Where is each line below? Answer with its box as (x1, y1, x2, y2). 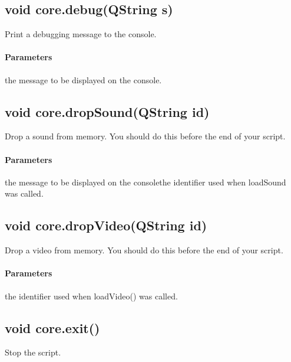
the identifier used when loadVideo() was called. (5, 289, 178, 302)
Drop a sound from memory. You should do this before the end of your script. (5, 130, 286, 142)
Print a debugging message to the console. (5, 28, 157, 40)
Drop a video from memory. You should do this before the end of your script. (5, 244, 283, 256)
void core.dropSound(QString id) (5, 102, 210, 120)
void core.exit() (5, 318, 100, 337)
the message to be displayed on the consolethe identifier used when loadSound (5, 175, 286, 188)
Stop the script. (5, 346, 61, 358)
